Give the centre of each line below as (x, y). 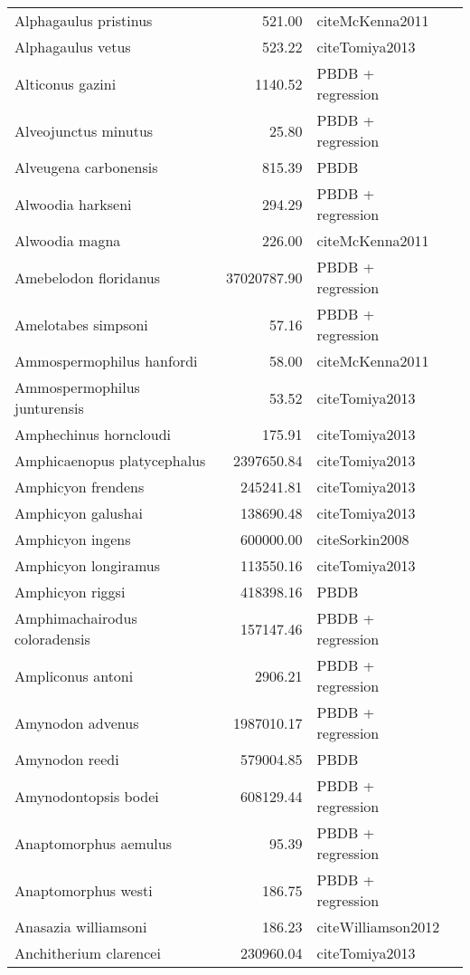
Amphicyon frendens (80, 487)
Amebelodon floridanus (88, 277)
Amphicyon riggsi (70, 592)
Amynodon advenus (77, 722)
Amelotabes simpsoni (81, 324)
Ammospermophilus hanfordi (106, 361)
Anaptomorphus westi (84, 890)
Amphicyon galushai (79, 513)
